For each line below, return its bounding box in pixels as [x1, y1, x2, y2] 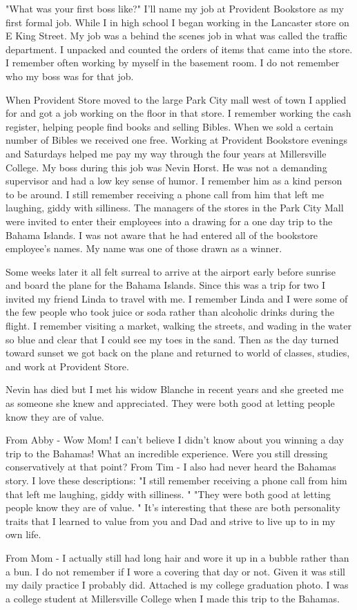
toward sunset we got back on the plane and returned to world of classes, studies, [6, 345, 350, 360]
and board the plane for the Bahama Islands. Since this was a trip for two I [6, 278, 326, 292]
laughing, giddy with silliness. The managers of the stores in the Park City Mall [6, 200, 344, 215]
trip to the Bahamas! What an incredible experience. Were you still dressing [6, 446, 328, 460]
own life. [6, 527, 41, 542]
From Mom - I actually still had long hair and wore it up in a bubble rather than [6, 550, 349, 564]
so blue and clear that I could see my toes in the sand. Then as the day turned [6, 332, 339, 346]
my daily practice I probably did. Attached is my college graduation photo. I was [6, 578, 349, 592]
